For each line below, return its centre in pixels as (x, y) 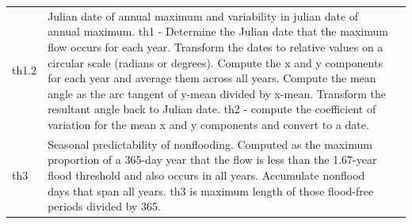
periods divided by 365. (104, 206)
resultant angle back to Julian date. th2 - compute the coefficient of (212, 109)
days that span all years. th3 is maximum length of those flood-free (211, 190)
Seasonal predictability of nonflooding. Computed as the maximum (210, 144)
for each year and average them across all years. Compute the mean (212, 78)
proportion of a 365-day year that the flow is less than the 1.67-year (212, 159)
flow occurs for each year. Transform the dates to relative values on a (216, 46)
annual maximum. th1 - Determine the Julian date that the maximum (218, 31)
